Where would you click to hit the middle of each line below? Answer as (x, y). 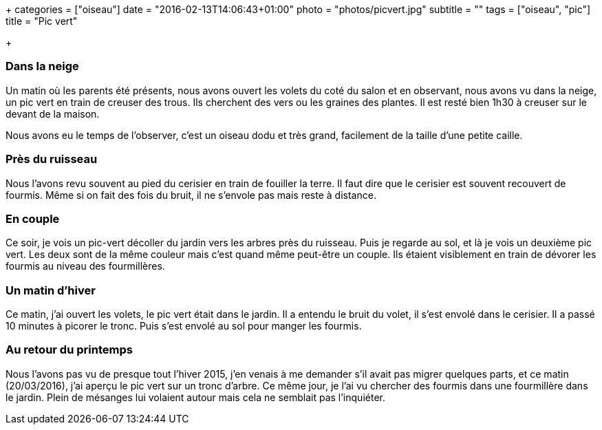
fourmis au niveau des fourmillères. (85, 266)
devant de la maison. (53, 114)
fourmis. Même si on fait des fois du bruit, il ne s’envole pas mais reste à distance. (191, 195)
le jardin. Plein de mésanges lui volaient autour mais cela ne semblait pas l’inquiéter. (195, 397)
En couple (33, 218)
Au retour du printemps (69, 350)
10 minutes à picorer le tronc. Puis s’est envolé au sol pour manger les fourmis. (184, 326)
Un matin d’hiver (51, 290)
